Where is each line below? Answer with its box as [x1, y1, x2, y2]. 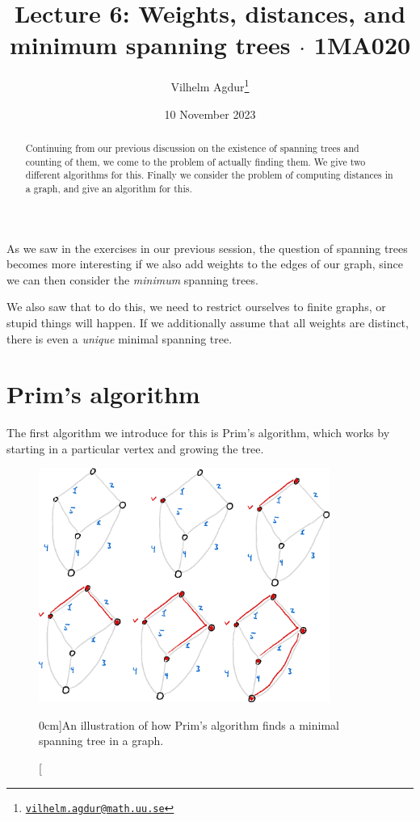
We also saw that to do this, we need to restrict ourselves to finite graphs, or [6, 298, 386, 315]
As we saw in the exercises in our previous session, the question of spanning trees [6, 239, 408, 256]
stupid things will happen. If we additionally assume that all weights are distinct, [6, 314, 409, 331]
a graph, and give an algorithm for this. [25, 181, 192, 195]
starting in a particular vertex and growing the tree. [6, 440, 264, 457]
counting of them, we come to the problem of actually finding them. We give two [25, 154, 366, 168]
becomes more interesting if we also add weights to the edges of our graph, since [6, 255, 403, 272]
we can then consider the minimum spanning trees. [6, 271, 258, 288]
